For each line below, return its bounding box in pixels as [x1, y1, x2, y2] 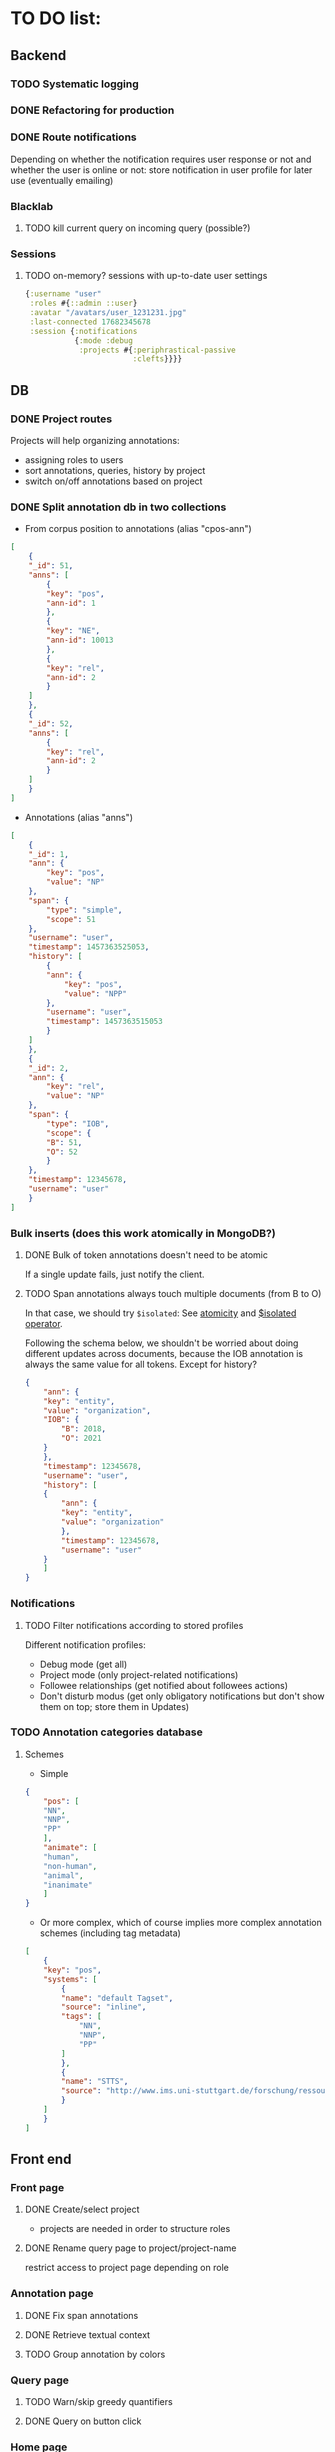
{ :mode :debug [74, 335, 133, 346]
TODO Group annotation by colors [24, 2348, 166, 2360]
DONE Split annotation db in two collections [10, 500, 227, 514]
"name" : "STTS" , [61, 2077, 129, 2087]
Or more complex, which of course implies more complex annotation [39, 1917, 322, 1929]
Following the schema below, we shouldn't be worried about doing [24, 1337, 299, 1349]
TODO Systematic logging [10, 77, 140, 91]
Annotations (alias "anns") [24, 811, 133, 823]
